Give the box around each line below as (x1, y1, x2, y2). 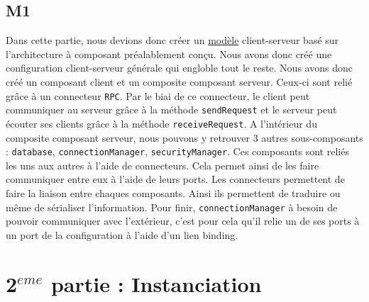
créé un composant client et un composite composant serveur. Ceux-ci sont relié (6, 74, 353, 89)
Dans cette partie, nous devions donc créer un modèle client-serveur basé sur (6, 33, 339, 47)
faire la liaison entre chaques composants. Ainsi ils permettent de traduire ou (6, 185, 341, 200)
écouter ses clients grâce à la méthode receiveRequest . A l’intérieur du (6, 116, 317, 130)
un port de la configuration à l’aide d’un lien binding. (6, 227, 238, 242)
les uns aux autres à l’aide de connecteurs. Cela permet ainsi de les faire (6, 157, 319, 172)
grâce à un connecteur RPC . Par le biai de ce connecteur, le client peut (6, 88, 310, 103)
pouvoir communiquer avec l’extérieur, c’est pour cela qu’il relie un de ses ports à (6, 213, 360, 228)
